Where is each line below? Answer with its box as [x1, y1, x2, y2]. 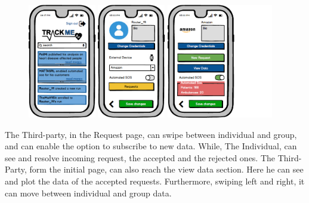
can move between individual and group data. [5, 186, 172, 199]
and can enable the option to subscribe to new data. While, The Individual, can [5, 140, 297, 152]
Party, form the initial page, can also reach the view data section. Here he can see [5, 163, 304, 176]
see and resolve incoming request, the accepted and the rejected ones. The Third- [5, 151, 302, 164]
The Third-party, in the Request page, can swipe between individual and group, [5, 128, 297, 140]
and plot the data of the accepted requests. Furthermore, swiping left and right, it [5, 174, 305, 187]
